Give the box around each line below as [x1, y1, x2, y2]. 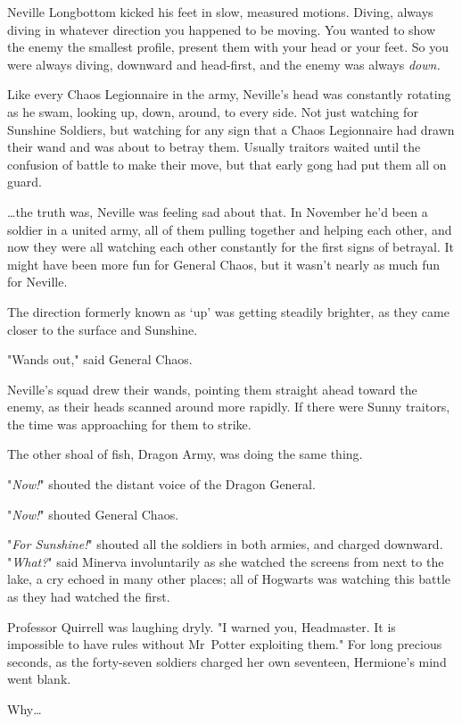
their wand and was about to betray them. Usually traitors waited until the [7, 137, 421, 156]
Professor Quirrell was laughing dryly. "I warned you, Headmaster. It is [7, 617, 396, 636]
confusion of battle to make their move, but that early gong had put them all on [7, 154, 447, 173]
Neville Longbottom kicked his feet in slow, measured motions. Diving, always [7, 3, 433, 21]
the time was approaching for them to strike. [7, 414, 252, 433]
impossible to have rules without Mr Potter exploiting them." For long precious [7, 635, 442, 653]
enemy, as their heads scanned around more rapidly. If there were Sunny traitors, [7, 397, 450, 416]
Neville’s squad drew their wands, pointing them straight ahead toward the [7, 379, 417, 398]
